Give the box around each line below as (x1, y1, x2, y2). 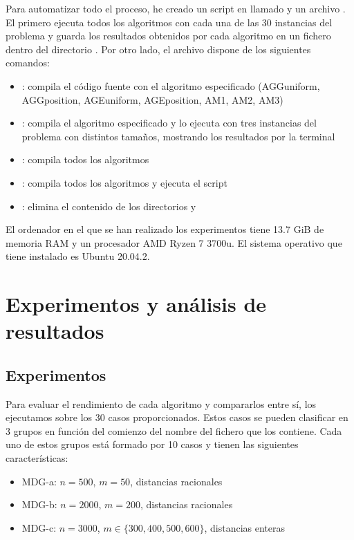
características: (6, 451, 68, 465)
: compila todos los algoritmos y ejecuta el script (21, 175, 227, 189)
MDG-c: (21, 520, 57, 534)
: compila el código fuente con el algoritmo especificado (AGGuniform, (21, 78, 320, 93)
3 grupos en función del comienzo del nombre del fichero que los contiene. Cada (6, 423, 342, 438)
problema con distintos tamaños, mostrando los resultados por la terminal (21, 129, 335, 143)
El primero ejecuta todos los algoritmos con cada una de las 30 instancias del (6, 15, 333, 29)
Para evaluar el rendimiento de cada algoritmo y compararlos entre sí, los (6, 396, 317, 411)
